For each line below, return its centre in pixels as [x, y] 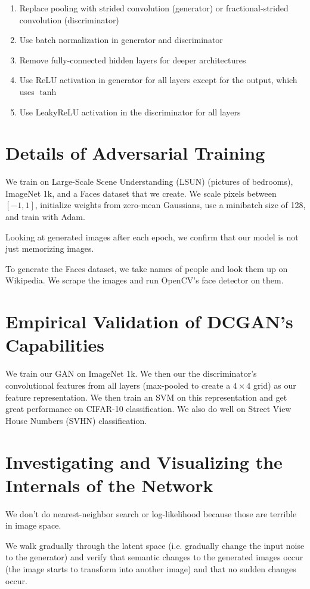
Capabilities [55, 345]
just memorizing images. [50, 248]
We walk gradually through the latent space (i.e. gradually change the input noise [155, 545]
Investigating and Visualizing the [144, 461]
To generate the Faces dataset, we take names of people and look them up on [147, 268]
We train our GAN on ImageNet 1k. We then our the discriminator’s [131, 373]
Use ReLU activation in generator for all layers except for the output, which [158, 80]
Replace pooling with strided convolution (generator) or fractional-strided [154, 8]
